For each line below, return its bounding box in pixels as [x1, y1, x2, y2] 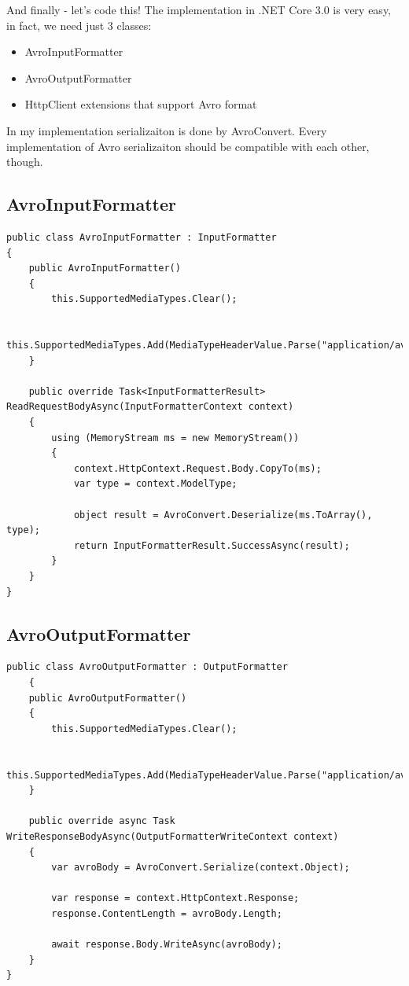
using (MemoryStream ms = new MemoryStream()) [51, 432, 300, 443]
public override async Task [28, 815, 175, 827]
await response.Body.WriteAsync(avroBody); [51, 939, 282, 951]
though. [6, 153, 43, 170]
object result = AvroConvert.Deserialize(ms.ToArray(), [73, 509, 373, 521]
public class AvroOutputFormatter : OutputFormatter [6, 661, 288, 673]
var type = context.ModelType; [73, 478, 238, 490]
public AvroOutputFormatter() [28, 692, 187, 704]
